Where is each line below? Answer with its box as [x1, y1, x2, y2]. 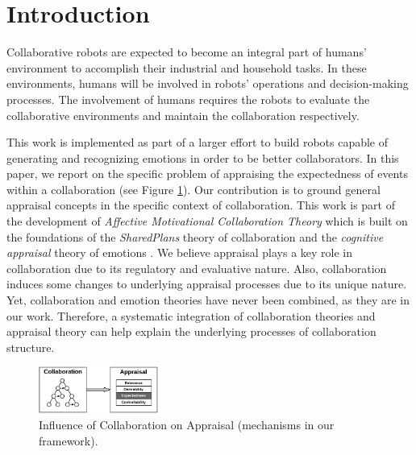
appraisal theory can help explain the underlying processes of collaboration [6, 323, 376, 340]
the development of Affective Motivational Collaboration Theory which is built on [6, 213, 408, 230]
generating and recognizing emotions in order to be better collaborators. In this [6, 149, 399, 166]
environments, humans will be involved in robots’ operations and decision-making [6, 75, 409, 92]
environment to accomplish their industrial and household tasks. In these [6, 59, 367, 76]
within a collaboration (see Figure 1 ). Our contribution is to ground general [6, 180, 381, 197]
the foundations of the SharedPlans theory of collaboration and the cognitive [6, 228, 384, 245]
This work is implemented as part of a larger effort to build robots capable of [6, 134, 389, 151]
